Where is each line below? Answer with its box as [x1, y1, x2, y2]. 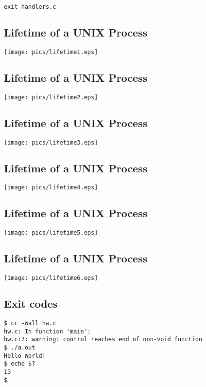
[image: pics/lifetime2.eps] [4, 93, 98, 101]
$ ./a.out [4, 344, 35, 351]
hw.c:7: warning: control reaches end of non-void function [4, 336, 203, 343]
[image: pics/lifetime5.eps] [4, 229, 98, 237]
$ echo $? [4, 360, 35, 368]
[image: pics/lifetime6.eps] [4, 275, 98, 282]
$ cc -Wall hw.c [4, 320, 56, 327]
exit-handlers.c [4, 3, 56, 10]
